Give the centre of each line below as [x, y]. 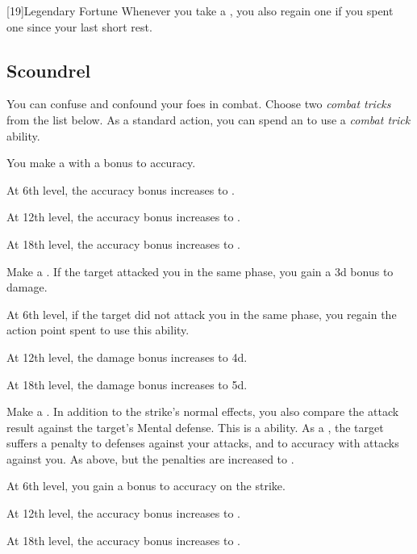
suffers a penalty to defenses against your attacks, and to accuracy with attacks [203, 443]
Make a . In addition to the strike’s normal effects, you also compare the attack [203, 411]
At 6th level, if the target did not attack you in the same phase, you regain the [202, 314]
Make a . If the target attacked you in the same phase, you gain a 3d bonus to [200, 271]
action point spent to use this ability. [98, 330]
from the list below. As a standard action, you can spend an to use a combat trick [208, 119]
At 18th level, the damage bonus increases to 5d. [127, 384]
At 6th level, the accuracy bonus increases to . [121, 189]
